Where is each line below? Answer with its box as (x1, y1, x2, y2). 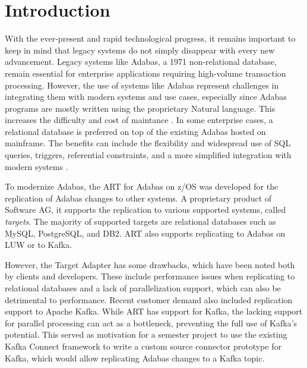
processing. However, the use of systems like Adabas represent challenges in (5, 78, 279, 91)
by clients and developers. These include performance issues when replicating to (5, 270, 295, 282)
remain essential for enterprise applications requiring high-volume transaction (5, 67, 286, 79)
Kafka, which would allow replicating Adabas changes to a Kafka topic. (5, 351, 265, 364)
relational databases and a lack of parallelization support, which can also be (5, 282, 281, 294)
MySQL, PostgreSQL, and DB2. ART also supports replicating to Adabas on (5, 227, 286, 239)
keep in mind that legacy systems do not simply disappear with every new (5, 43, 275, 56)
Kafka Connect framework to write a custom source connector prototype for (5, 339, 281, 352)
